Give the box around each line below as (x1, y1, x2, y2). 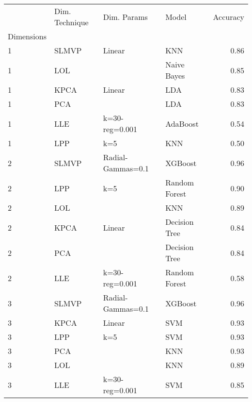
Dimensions (8, 31, 47, 42)
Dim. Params (103, 11, 148, 22)
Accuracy (213, 11, 244, 22)
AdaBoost (165, 117, 199, 129)
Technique (54, 17, 89, 28)
